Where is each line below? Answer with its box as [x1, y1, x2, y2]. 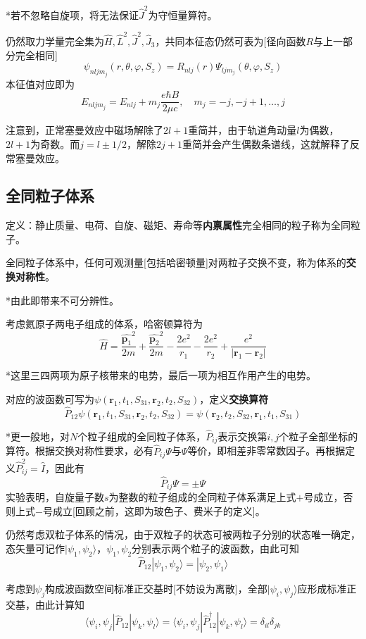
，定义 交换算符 [199, 392, 269, 406]
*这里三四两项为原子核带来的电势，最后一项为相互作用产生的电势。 [6, 368, 316, 383]
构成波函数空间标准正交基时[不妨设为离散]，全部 [44, 581, 267, 595]
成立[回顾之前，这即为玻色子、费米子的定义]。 [52, 503, 265, 518]
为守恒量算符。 [148, 7, 217, 22]
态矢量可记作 [6, 540, 65, 555]
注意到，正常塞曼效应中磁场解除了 [6, 123, 163, 137]
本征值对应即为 [6, 76, 75, 91]
